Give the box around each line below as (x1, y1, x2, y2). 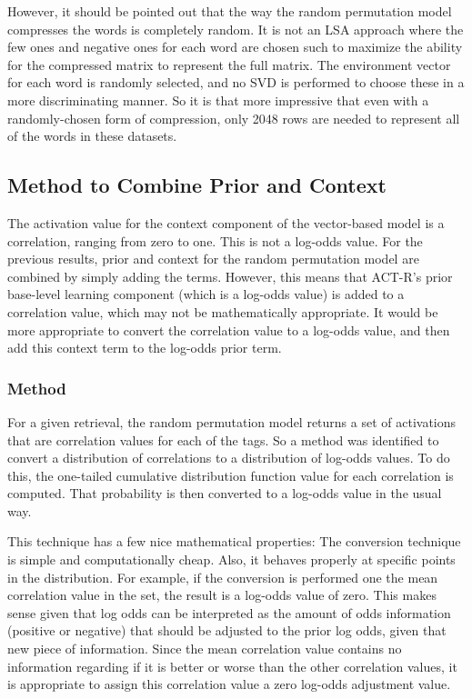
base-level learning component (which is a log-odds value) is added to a (7, 285, 405, 304)
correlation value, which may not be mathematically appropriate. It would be (7, 302, 438, 321)
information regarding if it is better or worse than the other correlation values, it (7, 656, 457, 675)
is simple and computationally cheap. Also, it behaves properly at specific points (7, 550, 456, 569)
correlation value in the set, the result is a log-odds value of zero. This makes (7, 585, 437, 604)
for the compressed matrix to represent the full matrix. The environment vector (7, 55, 451, 74)
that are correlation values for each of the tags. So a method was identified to (7, 430, 439, 449)
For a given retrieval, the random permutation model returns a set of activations (7, 412, 457, 431)
